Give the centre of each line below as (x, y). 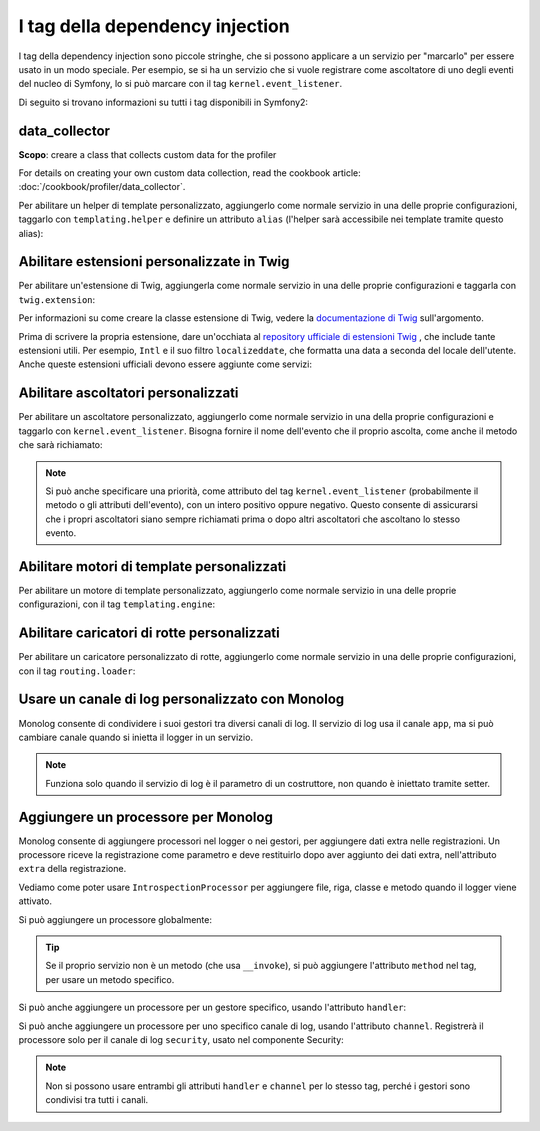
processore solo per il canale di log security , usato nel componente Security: (181, 1039)
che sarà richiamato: (61, 445)
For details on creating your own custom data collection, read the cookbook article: (190, 173)
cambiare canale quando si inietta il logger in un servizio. (136, 737)
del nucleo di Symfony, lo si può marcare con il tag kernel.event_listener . (180, 84)
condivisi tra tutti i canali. (97, 1100)
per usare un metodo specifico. (110, 979)
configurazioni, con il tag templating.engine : (117, 604)
